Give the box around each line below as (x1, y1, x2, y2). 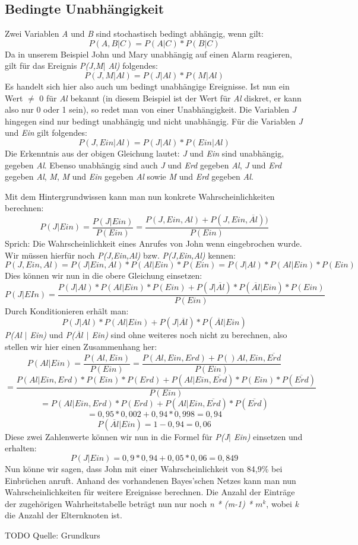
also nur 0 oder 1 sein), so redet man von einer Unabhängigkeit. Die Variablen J (5, 103, 296, 116)
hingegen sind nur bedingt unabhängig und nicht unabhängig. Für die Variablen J (5, 114, 303, 127)
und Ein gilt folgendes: (5, 126, 87, 139)
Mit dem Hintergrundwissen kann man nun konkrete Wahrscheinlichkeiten (5, 190, 275, 202)
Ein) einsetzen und (233, 430, 303, 442)
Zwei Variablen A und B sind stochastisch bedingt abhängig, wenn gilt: (5, 27, 264, 40)
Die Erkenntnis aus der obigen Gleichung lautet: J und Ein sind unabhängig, (5, 146, 284, 159)
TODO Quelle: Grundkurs (5, 529, 100, 541)
